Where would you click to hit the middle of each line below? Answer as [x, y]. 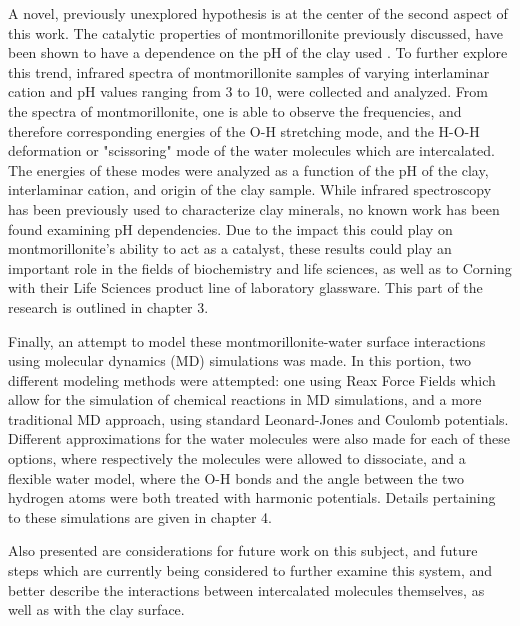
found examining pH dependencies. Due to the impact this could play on [230, 228]
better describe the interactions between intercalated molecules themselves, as [246, 589]
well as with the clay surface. [96, 609]
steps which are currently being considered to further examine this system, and [250, 570]
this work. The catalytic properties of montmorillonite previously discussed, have [255, 32]
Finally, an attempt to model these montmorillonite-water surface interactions [247, 340]
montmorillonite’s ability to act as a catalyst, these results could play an [230, 248]
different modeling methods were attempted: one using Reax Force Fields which [252, 379]
